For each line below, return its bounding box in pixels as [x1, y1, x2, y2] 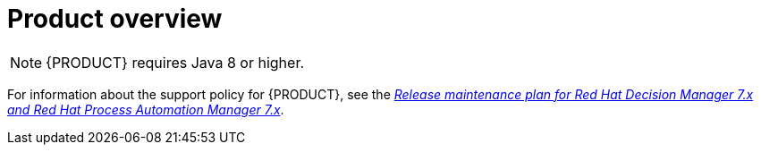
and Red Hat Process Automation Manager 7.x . [7, 101, 284, 117]
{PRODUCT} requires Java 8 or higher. [46, 53, 305, 72]
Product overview [7, 4, 223, 34]
